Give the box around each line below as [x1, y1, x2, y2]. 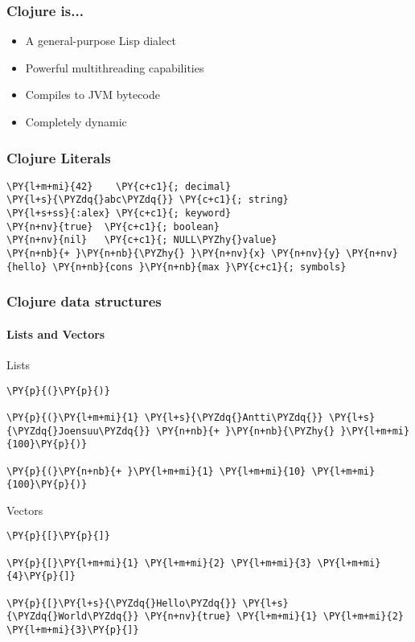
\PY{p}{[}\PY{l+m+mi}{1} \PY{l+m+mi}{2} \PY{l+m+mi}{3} [6, 557, 312, 569]
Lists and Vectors [6, 325, 105, 342]
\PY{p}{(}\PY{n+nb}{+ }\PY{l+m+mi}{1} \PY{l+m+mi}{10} [6, 465, 306, 477]
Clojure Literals [6, 147, 111, 167]
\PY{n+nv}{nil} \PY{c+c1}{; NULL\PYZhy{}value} [6, 234, 277, 246]
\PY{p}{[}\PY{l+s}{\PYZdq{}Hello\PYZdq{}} [6, 597, 237, 609]
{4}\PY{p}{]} [6, 570, 76, 582]
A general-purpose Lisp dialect [25, 32, 176, 49]
